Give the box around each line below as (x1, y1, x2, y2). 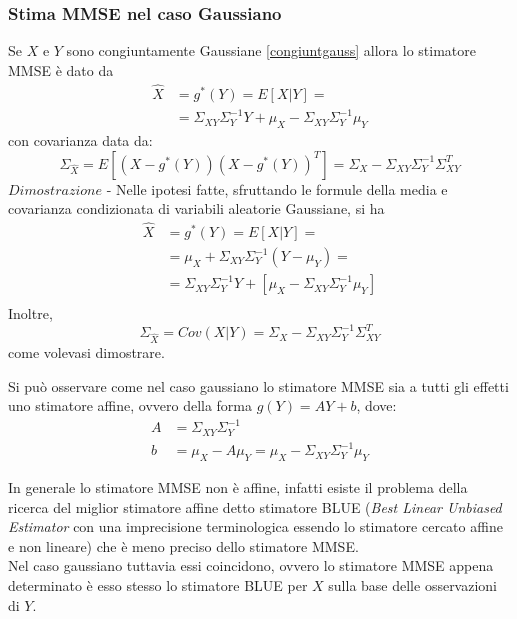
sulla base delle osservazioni (328, 575, 498, 596)
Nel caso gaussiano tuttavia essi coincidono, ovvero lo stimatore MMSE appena (8, 555, 494, 576)
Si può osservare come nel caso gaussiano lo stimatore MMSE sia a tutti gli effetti (8, 375, 509, 396)
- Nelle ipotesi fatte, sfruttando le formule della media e (106, 178, 448, 199)
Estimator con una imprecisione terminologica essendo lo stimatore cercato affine (8, 516, 503, 537)
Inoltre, (8, 303, 53, 324)
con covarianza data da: (8, 129, 153, 150)
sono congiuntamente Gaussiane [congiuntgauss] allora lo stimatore (66, 40, 476, 61)
